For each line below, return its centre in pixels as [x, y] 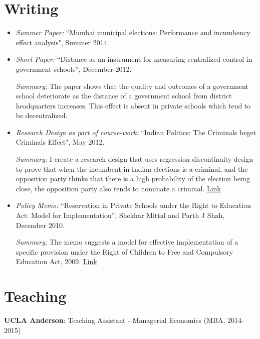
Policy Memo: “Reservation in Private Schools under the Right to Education [133, 205]
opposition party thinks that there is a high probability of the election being [133, 179]
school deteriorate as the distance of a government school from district [124, 96]
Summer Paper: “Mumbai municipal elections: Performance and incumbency [133, 32]
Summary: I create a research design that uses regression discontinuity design [134, 159]
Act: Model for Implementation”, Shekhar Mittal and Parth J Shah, [120, 215]
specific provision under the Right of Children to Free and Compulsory [124, 251]
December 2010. [40, 225]
